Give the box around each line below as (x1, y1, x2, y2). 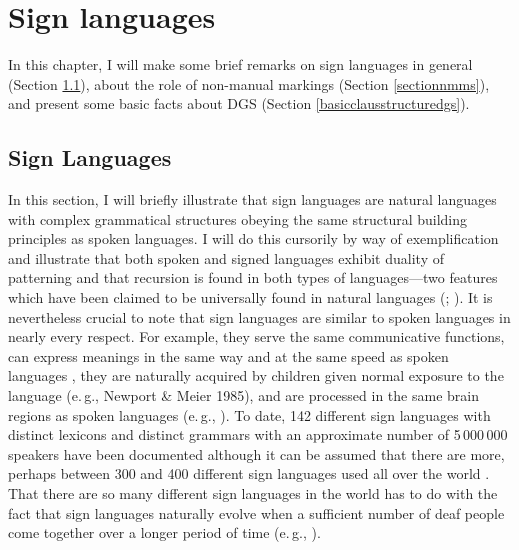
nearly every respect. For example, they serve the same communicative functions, (8, 326, 505, 347)
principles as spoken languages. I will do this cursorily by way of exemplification (8, 228, 499, 249)
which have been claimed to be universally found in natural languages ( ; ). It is (8, 287, 493, 308)
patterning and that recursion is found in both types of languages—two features (8, 267, 498, 288)
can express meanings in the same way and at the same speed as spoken (8, 345, 449, 366)
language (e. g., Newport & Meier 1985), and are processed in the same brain (8, 385, 479, 406)
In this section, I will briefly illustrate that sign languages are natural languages (8, 189, 497, 210)
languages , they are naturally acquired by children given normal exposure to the (8, 365, 504, 386)
